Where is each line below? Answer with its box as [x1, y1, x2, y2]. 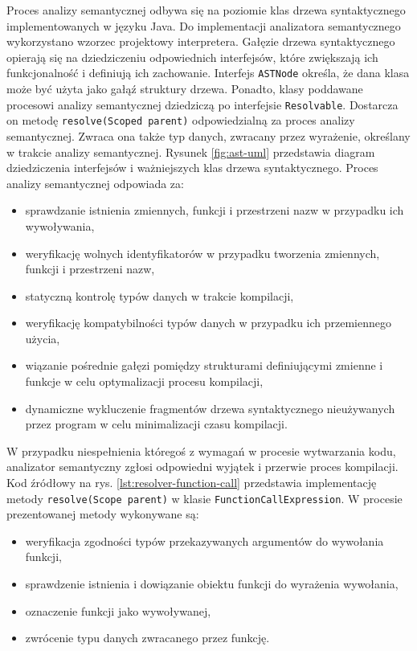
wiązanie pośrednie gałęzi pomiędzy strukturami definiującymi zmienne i [25, 357, 383, 374]
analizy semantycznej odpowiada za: [6, 174, 184, 191]
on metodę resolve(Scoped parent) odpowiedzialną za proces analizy [6, 112, 355, 129]
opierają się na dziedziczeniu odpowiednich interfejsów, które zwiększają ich [6, 48, 378, 65]
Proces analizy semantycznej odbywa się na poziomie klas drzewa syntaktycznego [6, 2, 406, 18]
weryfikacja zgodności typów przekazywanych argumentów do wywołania [25, 532, 384, 549]
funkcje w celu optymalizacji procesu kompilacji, [25, 373, 264, 390]
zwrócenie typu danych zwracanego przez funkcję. [25, 629, 270, 646]
